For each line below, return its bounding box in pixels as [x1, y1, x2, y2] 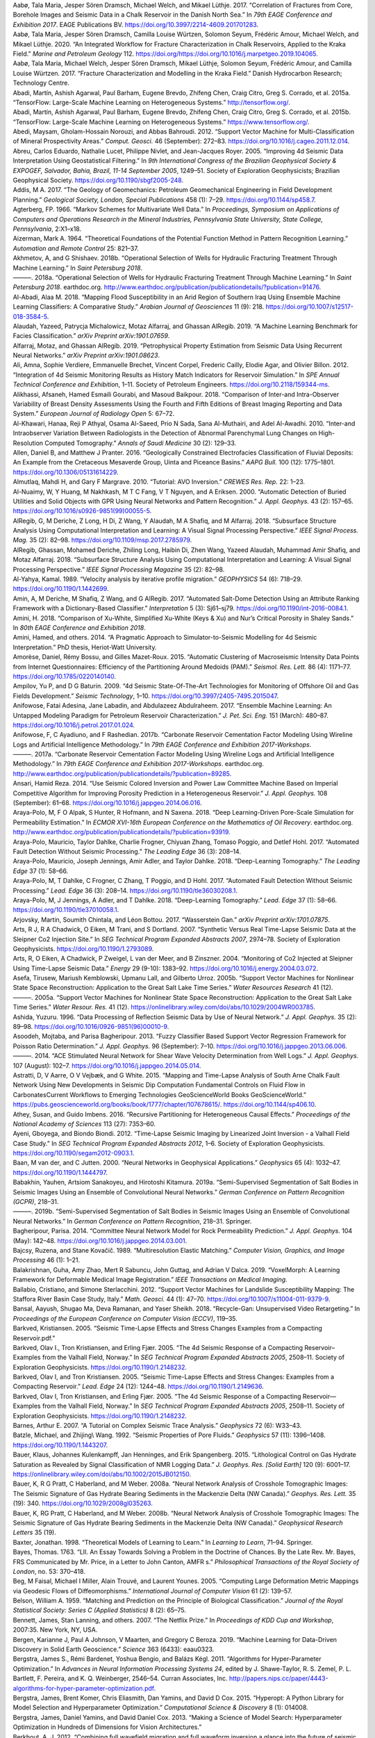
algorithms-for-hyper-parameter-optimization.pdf [12, 1684, 154, 1692]
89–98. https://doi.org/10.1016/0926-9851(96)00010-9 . [12, 1023, 169, 1031]
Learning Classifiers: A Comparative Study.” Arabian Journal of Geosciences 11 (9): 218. [12, 302, 265, 311]
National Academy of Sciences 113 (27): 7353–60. [12, 1119, 156, 1128]
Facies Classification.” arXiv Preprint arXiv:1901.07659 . [12, 332, 170, 340]
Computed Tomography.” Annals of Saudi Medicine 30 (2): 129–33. [44, 439, 237, 447]
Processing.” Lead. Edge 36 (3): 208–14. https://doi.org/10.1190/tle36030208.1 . [12, 886, 237, 895]
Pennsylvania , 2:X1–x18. [12, 225, 82, 233]
